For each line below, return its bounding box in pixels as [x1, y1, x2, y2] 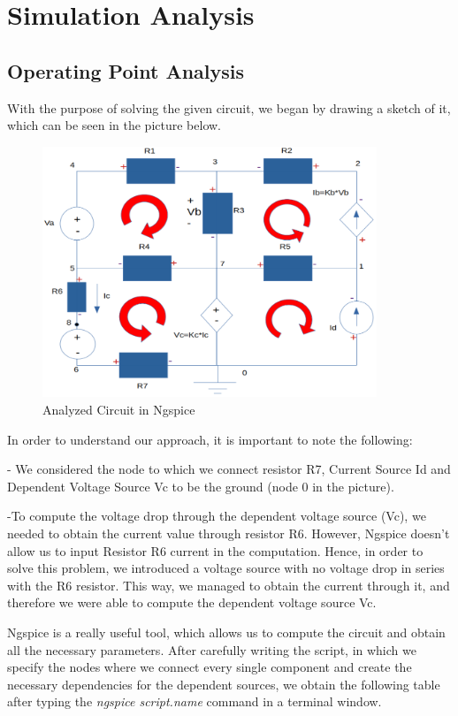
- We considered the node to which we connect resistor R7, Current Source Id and [7, 460, 451, 478]
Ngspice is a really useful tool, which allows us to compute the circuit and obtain [7, 622, 446, 641]
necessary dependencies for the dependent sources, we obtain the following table [7, 674, 440, 693]
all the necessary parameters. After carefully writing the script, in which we [7, 640, 416, 659]
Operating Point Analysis [7, 57, 245, 84]
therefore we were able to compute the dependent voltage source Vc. [7, 593, 377, 612]
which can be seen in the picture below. [7, 116, 221, 134]
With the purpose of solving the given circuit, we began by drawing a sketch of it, [7, 98, 451, 117]
